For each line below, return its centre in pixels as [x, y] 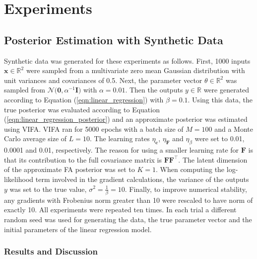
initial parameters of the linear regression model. [78, 229]
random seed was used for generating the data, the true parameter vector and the [128, 219]
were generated [226, 90]
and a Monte [234, 129]
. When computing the [190, 169]
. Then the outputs [154, 90]
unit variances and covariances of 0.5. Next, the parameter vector [103, 80]
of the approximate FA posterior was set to [69, 169]
